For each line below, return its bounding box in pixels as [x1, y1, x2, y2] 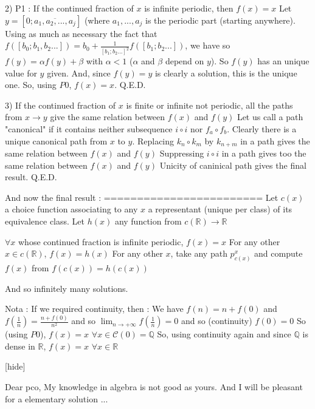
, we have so [185, 39, 230, 52]
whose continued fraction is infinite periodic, [18, 235, 184, 248]
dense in [5, 339, 35, 352]
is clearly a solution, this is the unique [154, 66, 297, 79]
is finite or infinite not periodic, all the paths [126, 98, 293, 111]
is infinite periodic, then [144, 2, 234, 14]
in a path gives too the [221, 147, 306, 160]
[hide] [5, 360, 26, 373]
